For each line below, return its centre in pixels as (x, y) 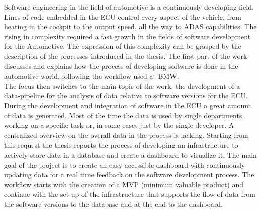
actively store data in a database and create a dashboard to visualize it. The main (130, 154)
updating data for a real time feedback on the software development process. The (129, 174)
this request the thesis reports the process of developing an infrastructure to (121, 145)
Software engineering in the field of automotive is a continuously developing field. (129, 7)
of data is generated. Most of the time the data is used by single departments (123, 115)
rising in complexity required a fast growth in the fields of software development (127, 36)
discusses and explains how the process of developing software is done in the (121, 66)
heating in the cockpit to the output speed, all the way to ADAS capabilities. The (130, 26)
